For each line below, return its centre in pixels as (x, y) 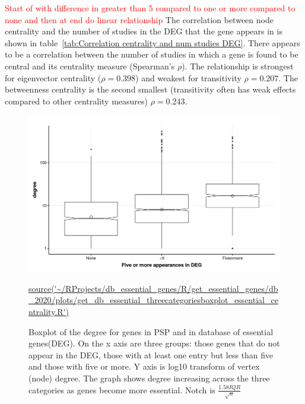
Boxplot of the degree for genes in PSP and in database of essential (151, 331)
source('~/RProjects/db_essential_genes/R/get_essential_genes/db (153, 288)
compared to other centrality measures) (77, 101)
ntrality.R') (49, 311)
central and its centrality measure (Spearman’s (90, 66)
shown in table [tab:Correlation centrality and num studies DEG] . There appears (152, 42)
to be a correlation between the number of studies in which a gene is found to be (152, 54)
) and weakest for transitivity (188, 77)
